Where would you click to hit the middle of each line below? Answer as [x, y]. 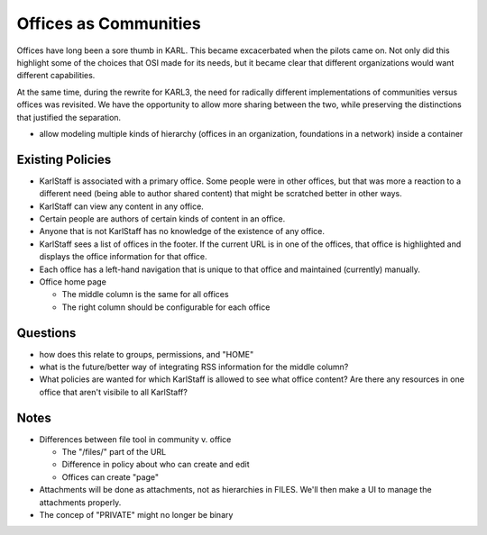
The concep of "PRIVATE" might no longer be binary [136, 515]
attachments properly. [80, 502]
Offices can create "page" [110, 476]
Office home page [73, 281]
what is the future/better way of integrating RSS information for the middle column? [194, 367]
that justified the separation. [69, 117]
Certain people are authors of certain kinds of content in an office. [162, 218]
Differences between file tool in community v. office [135, 439]
